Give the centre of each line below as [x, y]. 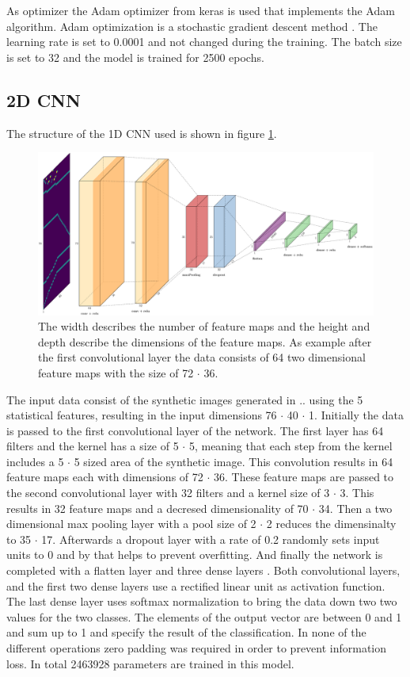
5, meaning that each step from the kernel [290, 446]
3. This [357, 493]
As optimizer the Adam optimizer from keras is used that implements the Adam [201, 10]
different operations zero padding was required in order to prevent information [197, 648]
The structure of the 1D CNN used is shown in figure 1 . [142, 133]
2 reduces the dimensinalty [331, 524]
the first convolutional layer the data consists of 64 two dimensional [202, 357]
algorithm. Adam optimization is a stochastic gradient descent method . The [192, 26]
